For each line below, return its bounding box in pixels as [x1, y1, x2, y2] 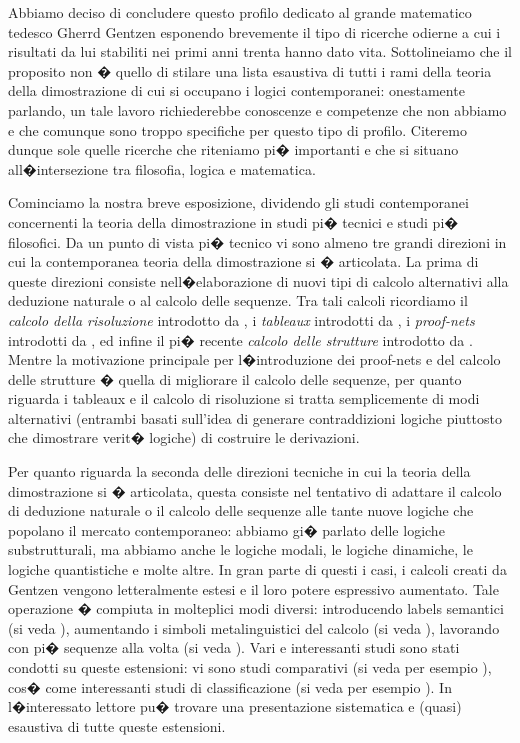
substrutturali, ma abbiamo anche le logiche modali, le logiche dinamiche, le [8, 539, 473, 560]
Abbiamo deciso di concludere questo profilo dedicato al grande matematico [8, 2, 472, 22]
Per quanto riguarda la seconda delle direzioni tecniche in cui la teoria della [8, 461, 471, 482]
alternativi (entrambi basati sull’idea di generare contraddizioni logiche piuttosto [8, 407, 502, 428]
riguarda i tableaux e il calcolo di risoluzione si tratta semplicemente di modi [8, 388, 480, 409]
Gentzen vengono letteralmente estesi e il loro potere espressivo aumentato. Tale [8, 578, 499, 599]
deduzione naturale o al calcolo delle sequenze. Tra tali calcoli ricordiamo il [8, 290, 468, 311]
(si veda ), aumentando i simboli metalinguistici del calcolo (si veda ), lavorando [8, 617, 500, 638]
